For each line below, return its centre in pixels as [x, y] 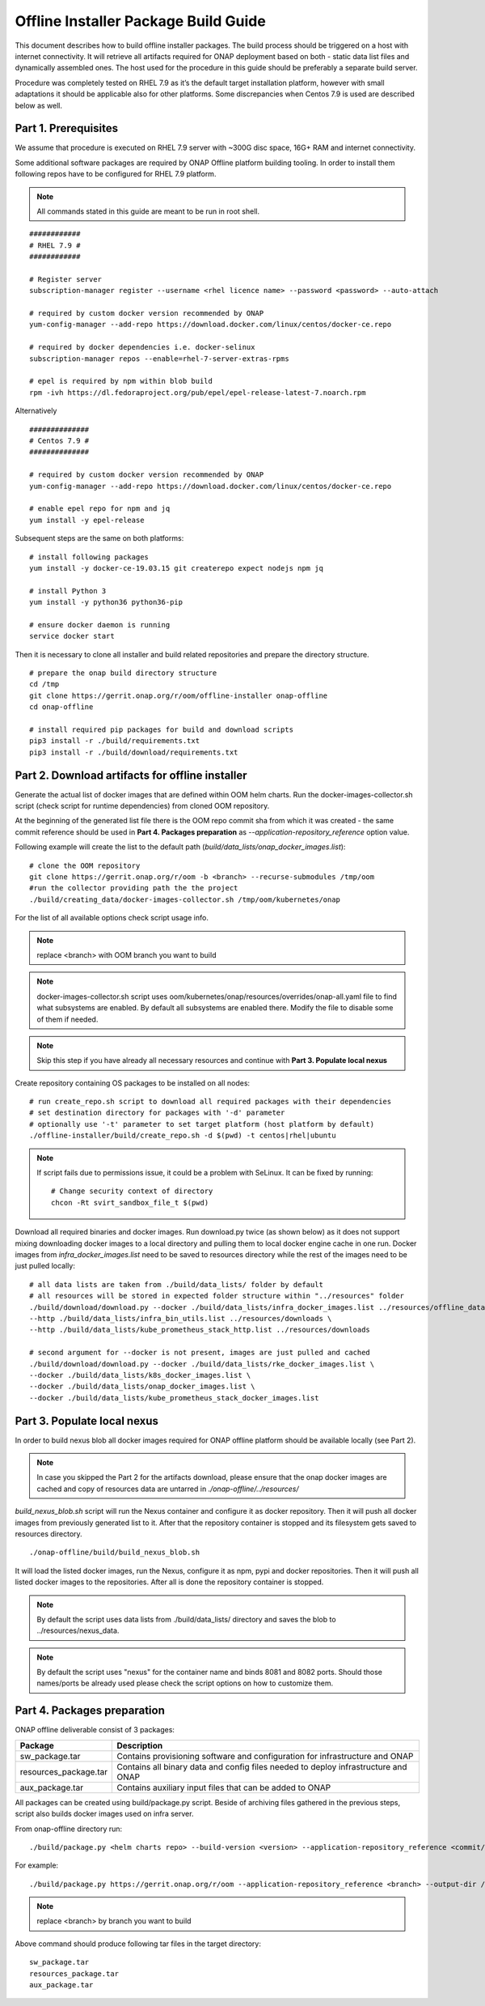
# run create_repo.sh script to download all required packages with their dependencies [211, 1102]
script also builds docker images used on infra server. [104, 1814]
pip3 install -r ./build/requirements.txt [115, 741]
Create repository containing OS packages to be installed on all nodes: [133, 1083]
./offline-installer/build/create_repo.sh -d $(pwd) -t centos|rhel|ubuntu [183, 1136]
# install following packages [89, 557]
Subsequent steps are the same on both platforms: [99, 538]
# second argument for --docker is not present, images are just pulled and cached [200, 1353]
